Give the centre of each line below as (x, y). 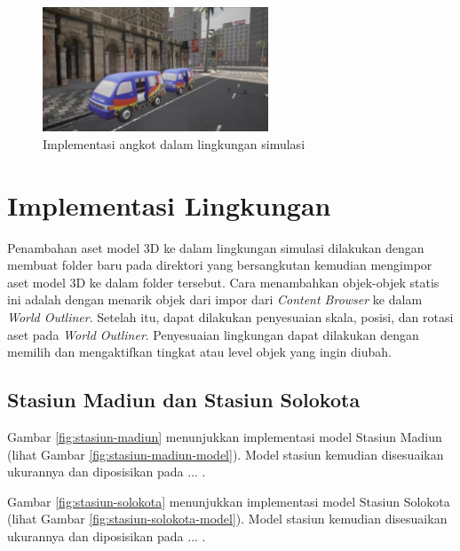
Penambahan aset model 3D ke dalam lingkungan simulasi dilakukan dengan (216, 247)
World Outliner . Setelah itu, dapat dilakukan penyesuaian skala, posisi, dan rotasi (230, 316)
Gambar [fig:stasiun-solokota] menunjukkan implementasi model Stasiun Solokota (229, 501)
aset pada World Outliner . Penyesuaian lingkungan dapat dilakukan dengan (213, 334)
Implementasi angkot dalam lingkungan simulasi (174, 143)
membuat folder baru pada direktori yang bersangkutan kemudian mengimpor (220, 265)
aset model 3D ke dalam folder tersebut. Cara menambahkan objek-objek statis (223, 282)
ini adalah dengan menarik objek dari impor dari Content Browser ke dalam (215, 299)
